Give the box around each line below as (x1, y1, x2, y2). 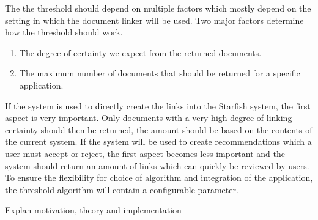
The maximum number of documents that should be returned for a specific (19, 67, 300, 79)
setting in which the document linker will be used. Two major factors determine (5, 13, 304, 26)
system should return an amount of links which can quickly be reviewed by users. (5, 159, 309, 172)
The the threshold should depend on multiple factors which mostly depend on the (5, 2, 311, 14)
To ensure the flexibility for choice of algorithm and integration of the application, (5, 171, 313, 184)
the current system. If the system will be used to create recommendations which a (5, 135, 312, 148)
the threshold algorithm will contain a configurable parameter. (5, 183, 239, 196)
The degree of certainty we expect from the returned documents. (19, 46, 262, 59)
